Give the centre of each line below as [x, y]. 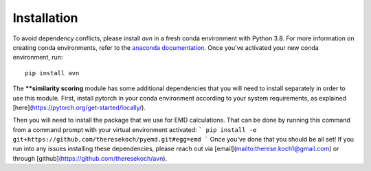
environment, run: [38, 57]
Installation [45, 18]
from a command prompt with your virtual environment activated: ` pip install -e [135, 129]
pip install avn [52, 73]
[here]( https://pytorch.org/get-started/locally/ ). [79, 107]
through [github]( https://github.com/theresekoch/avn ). [90, 158]
